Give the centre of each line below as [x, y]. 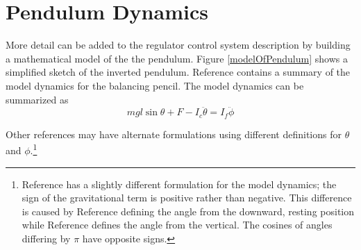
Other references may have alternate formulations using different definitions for [174, 134]
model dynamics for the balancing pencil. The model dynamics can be [155, 85]
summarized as [37, 99]
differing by [46, 238]
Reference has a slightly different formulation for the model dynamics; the [179, 184]
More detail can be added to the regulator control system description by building [178, 45]
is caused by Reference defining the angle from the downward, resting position [188, 211]
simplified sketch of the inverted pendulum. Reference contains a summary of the [178, 72]
